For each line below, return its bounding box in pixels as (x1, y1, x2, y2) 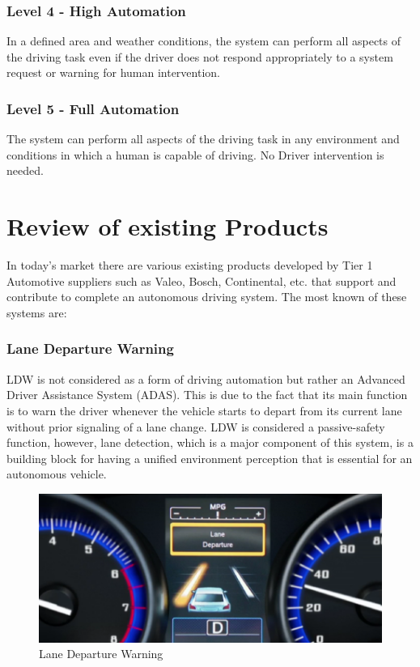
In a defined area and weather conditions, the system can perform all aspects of (6, 32, 401, 49)
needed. (6, 162, 44, 179)
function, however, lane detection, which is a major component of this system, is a (6, 434, 414, 451)
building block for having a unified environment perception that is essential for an (6, 449, 413, 466)
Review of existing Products (6, 210, 329, 243)
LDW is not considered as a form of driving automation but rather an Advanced (6, 370, 405, 387)
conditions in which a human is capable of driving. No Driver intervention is (6, 146, 384, 163)
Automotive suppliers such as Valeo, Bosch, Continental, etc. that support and (6, 272, 397, 289)
